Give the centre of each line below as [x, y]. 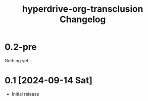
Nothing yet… [19, 60]
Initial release [25, 94]
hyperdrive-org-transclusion [83, 9]
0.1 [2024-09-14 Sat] [49, 81]
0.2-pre [21, 47]
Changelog [83, 19]
